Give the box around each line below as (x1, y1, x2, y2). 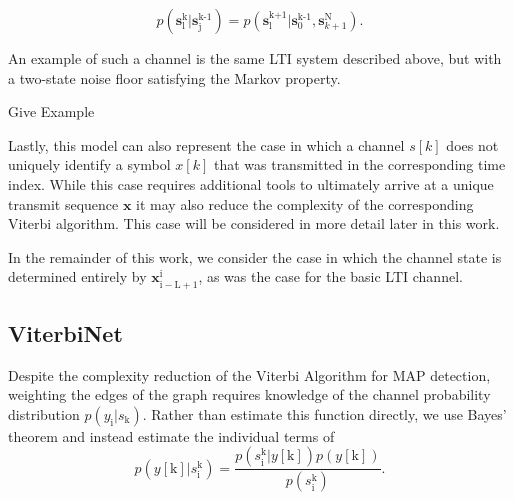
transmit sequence (8, 193, 119, 214)
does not (446, 134, 499, 155)
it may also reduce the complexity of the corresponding (136, 193, 474, 214)
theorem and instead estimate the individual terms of (8, 425, 335, 446)
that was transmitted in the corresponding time (213, 154, 506, 175)
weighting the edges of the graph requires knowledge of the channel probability (8, 384, 491, 405)
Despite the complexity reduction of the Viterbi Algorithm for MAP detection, (8, 364, 491, 385)
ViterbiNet (8, 317, 123, 348)
